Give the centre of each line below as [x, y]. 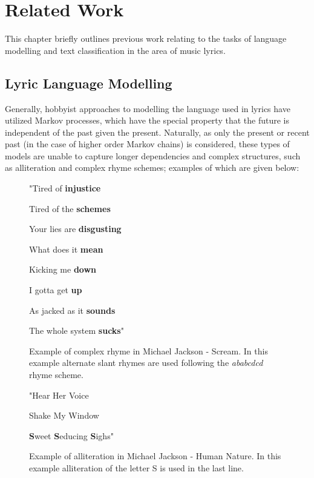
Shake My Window [64, 415]
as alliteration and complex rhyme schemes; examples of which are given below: [152, 168]
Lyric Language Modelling [89, 83]
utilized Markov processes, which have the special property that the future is [147, 120]
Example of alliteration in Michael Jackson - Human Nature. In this [155, 456]
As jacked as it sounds [72, 310]
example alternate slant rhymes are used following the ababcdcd [146, 363]
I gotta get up [56, 290]
